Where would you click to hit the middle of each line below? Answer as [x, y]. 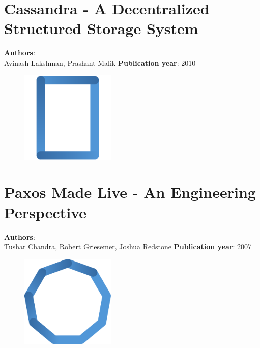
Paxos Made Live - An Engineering [130, 192]
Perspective [46, 212]
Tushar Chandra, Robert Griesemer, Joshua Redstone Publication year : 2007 [128, 246]
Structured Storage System [101, 28]
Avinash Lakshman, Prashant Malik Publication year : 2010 [100, 62]
